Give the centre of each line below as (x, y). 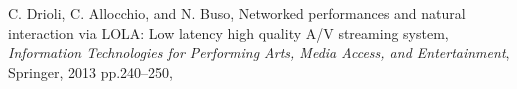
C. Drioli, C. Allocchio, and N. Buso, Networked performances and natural (237, 13)
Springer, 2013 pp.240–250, (91, 71)
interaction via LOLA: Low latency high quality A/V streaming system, (228, 32)
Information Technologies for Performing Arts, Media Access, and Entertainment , (259, 52)
